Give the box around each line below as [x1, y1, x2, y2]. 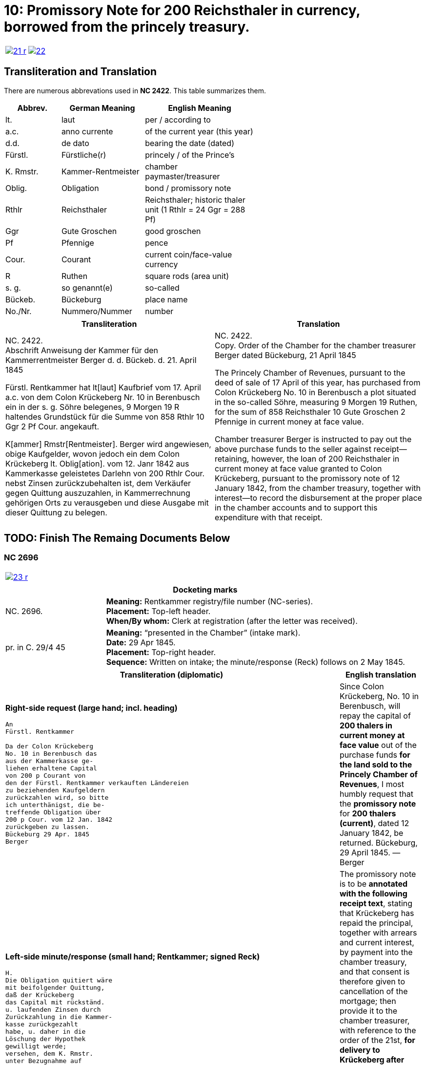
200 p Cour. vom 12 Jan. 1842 [5, 816, 113, 824]
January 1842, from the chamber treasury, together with [215, 483, 421, 493]
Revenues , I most [339, 779, 404, 789]
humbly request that [339, 788, 413, 799]
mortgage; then [339, 996, 396, 1006]
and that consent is [339, 966, 410, 977]
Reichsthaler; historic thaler [145, 194, 245, 205]
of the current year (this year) [145, 126, 253, 136]
